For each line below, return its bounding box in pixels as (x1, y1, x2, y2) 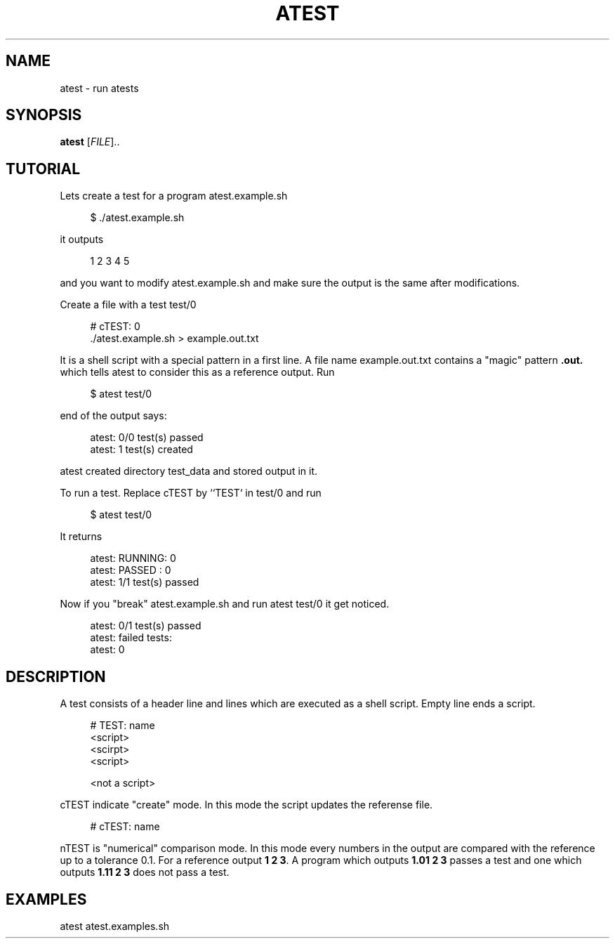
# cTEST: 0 (90, 320, 140, 333)
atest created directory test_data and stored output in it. (60, 465, 318, 478)
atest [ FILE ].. (60, 136, 120, 148)
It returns (60, 530, 102, 543)
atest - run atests (60, 81, 139, 94)
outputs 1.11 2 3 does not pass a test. (60, 866, 230, 879)
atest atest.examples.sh (60, 919, 170, 932)
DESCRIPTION (6, 667, 106, 686)
